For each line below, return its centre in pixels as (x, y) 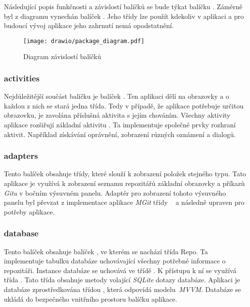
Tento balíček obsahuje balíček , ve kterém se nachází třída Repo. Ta (106, 251)
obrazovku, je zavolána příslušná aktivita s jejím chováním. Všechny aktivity (117, 115)
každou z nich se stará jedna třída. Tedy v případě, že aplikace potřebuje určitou (124, 105)
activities (22, 78)
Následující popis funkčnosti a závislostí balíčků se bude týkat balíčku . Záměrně (123, 6)
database (21, 233)
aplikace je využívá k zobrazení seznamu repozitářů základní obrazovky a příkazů (125, 183)
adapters (21, 156)
